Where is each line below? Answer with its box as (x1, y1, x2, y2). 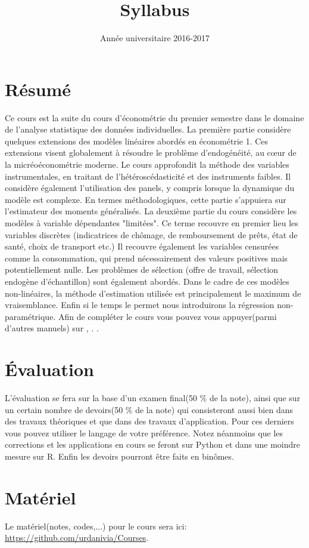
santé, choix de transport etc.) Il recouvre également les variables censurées (5, 240, 279, 253)
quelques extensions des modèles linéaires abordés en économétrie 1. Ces (5, 134, 269, 147)
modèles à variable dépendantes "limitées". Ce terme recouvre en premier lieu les (5, 217, 298, 229)
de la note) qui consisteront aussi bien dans (135, 403, 294, 415)
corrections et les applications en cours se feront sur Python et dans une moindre (5, 438, 301, 451)
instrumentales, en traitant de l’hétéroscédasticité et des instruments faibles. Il (5, 170, 291, 182)
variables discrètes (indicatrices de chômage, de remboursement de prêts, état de (5, 228, 298, 241)
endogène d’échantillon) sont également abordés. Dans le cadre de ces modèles (5, 275, 289, 287)
